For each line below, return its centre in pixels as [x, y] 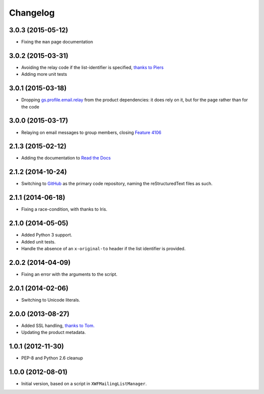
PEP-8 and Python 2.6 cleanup [52, 358]
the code [30, 107]
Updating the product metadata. [54, 332]
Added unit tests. [38, 241]
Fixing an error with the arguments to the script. [69, 274]
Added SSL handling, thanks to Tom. [58, 326]
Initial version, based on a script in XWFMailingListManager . [84, 383]
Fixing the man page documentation [57, 42]
